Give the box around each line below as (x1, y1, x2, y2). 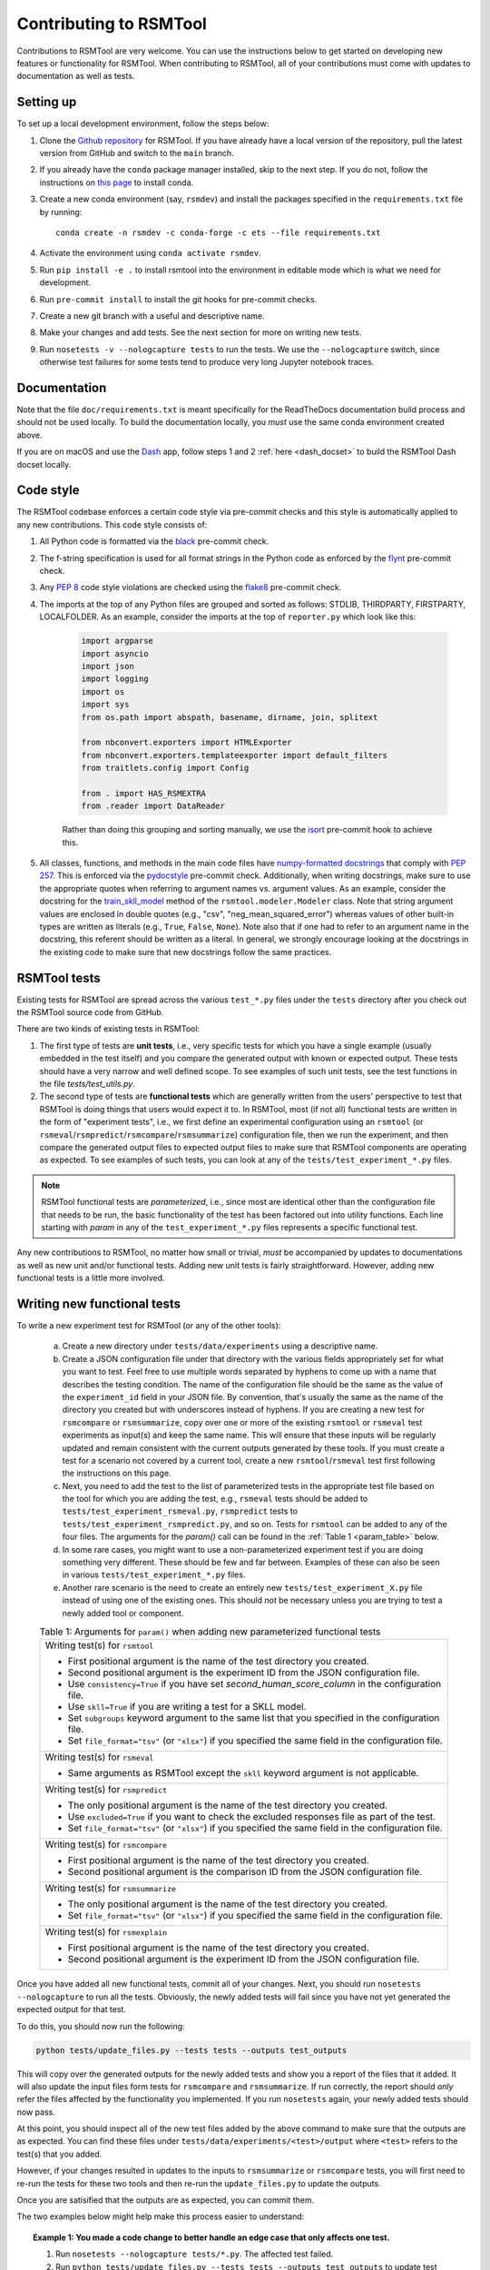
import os (81, 686, 125, 696)
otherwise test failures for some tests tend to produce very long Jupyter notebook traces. (39, 357, 375, 368)
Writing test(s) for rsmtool (44, 1639, 154, 1652)
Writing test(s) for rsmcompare (44, 1839, 168, 1851)
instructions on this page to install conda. (39, 177, 194, 188)
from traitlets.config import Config (81, 763, 250, 774)
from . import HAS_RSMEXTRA (81, 788, 206, 798)
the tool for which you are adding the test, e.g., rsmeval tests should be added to (62, 1494, 368, 1505)
